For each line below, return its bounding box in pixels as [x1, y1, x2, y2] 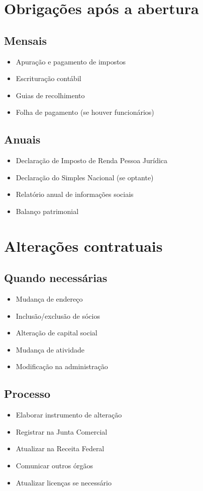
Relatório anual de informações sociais [16, 189, 134, 199]
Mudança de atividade [16, 344, 84, 355]
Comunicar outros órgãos [16, 460, 93, 471]
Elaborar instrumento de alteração [16, 409, 122, 420]
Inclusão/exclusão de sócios [16, 310, 100, 321]
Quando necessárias [4, 270, 108, 286]
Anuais [4, 131, 41, 147]
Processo [4, 386, 51, 401]
